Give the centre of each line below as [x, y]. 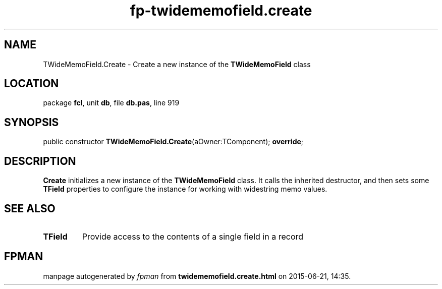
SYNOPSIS [32, 122]
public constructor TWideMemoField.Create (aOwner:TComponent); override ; [173, 142]
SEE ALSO [30, 208]
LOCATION [32, 84]
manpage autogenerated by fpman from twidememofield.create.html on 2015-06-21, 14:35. [197, 276]
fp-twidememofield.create [221, 11]
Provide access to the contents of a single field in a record [193, 236]
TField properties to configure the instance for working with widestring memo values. [185, 189]
